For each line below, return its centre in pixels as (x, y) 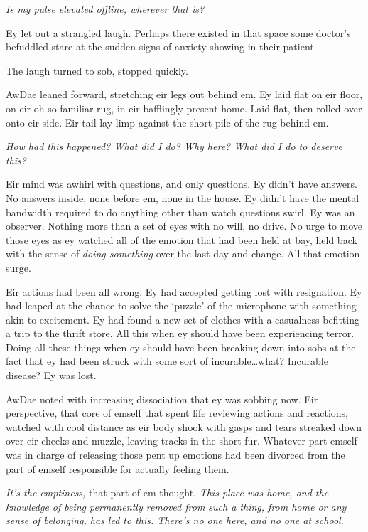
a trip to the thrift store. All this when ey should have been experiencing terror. (180, 333)
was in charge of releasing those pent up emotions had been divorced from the (175, 455)
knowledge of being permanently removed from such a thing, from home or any (176, 506)
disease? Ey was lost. (51, 375)
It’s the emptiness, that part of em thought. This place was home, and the (167, 493)
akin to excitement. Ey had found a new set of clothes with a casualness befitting (183, 319)
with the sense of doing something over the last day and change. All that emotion (183, 254)
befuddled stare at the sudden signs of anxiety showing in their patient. (161, 47)
